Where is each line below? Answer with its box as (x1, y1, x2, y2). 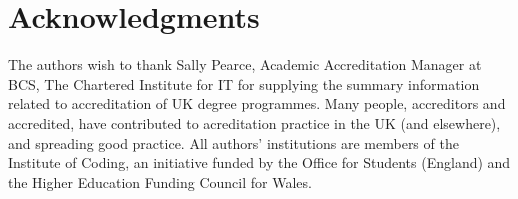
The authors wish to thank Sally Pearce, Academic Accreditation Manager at (8, 54, 482, 75)
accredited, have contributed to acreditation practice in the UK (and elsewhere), (8, 112, 501, 133)
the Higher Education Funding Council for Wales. (8, 171, 312, 192)
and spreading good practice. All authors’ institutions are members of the (8, 132, 459, 153)
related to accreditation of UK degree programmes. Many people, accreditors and (8, 93, 506, 114)
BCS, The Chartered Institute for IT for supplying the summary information (8, 73, 480, 94)
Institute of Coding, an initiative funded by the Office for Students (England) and (8, 152, 511, 173)
